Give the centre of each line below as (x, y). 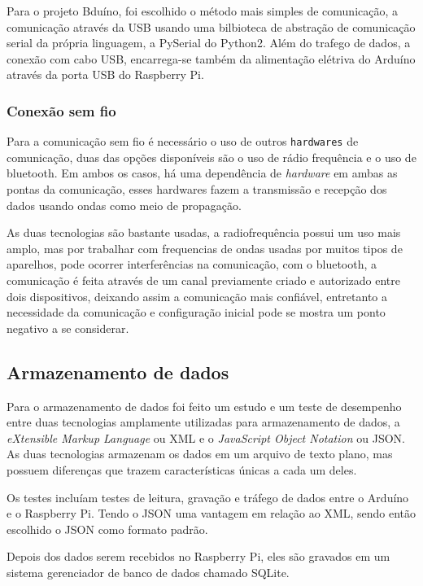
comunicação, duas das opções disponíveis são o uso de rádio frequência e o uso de (211, 157)
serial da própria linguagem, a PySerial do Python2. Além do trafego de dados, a (209, 43)
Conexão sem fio (61, 110)
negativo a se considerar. (68, 328)
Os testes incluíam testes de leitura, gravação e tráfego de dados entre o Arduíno (208, 497)
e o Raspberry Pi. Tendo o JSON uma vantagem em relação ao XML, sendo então (211, 513)
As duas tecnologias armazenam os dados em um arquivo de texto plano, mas (200, 454)
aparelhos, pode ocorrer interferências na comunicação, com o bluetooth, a (192, 264)
